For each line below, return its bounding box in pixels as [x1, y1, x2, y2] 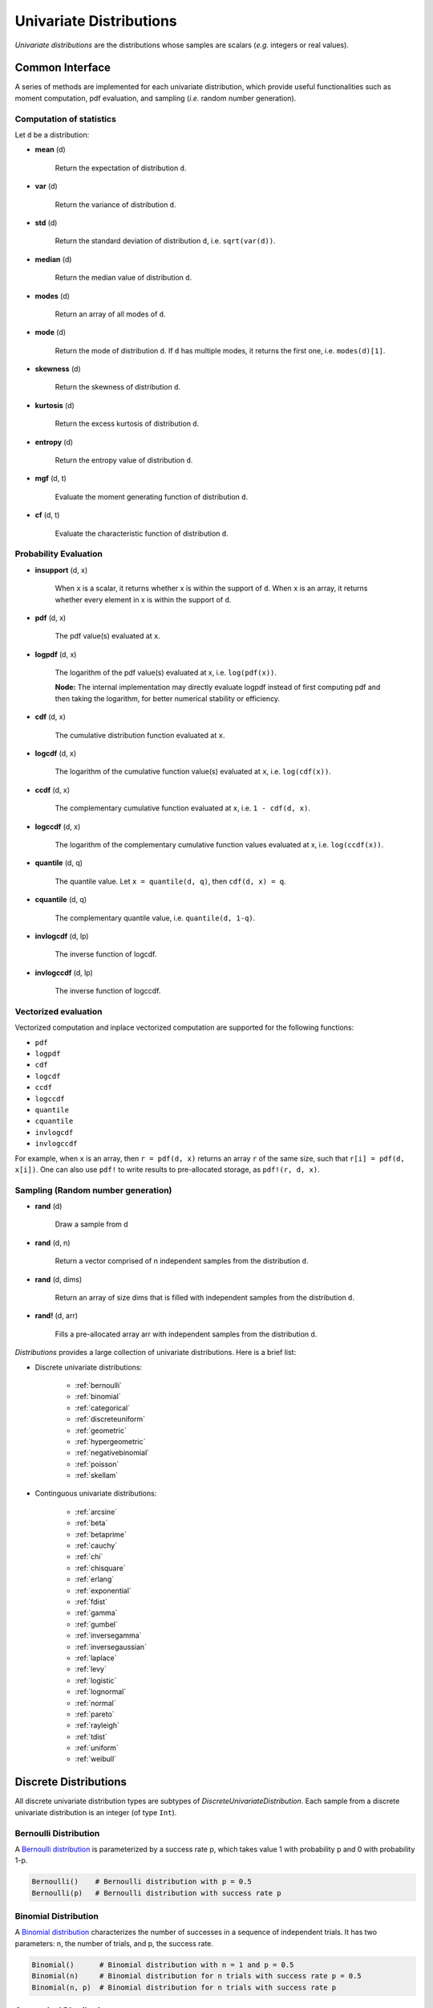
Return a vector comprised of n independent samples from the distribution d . [55, 1256, 309, 1266]
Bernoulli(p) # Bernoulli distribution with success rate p [31, 1888, 281, 1897]
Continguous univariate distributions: [34, 1488, 157, 1498]
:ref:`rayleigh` [75, 1720, 120, 1730]
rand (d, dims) [34, 1274, 83, 1284]
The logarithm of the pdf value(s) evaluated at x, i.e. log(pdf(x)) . [55, 667, 277, 678]
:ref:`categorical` [75, 1402, 131, 1413]
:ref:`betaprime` [75, 1529, 127, 1539]
